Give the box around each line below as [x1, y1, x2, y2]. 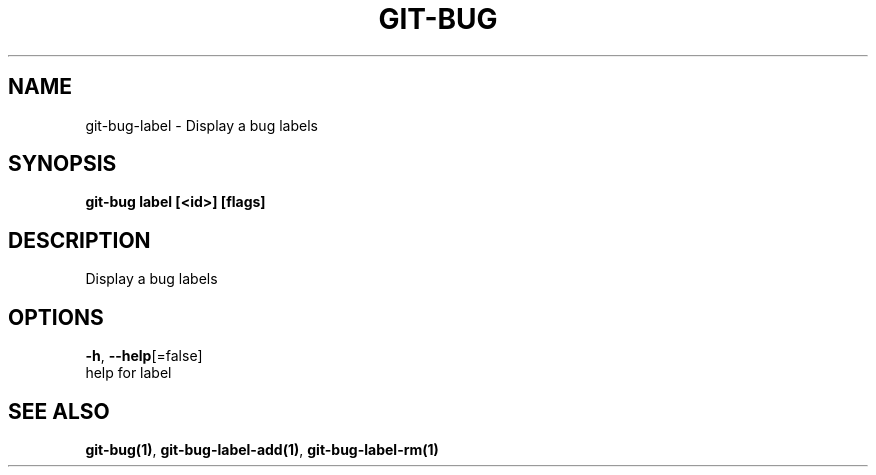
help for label [85, 364, 172, 382]
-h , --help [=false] [85, 347, 203, 365]
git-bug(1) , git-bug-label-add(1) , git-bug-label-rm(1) [85, 440, 439, 458]
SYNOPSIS [8, 151, 117, 177]
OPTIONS [8, 304, 104, 330]
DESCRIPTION [8, 227, 151, 253]
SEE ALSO [8, 398, 110, 424]
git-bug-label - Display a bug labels [85, 116, 318, 134]
